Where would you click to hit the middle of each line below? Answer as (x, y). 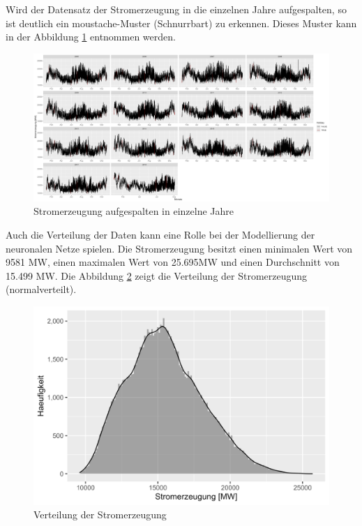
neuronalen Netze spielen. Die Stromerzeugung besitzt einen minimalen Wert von (179, 248)
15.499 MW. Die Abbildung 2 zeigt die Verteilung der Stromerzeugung (157, 275)
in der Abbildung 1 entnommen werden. (91, 37)
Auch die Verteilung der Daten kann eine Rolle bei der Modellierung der (160, 234)
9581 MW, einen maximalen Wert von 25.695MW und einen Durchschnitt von (173, 262)
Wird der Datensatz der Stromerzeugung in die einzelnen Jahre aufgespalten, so (176, 9)
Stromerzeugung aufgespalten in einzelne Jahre (134, 211)
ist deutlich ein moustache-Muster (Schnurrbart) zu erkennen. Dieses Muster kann (181, 23)
